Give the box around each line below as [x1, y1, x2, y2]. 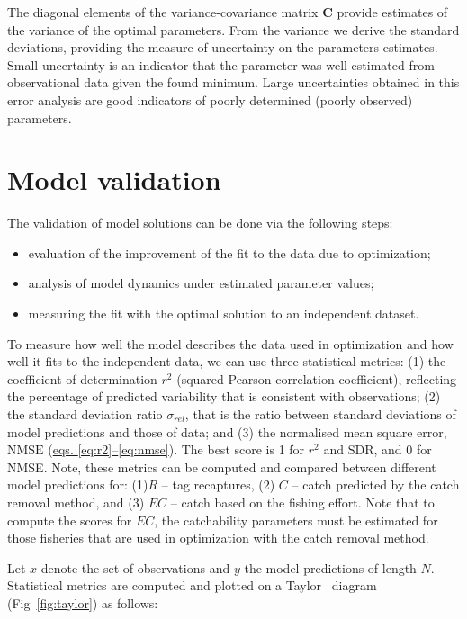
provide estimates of [337, 3, 448, 21]
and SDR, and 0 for [323, 440, 432, 459]
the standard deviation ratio [7, 405, 163, 424]
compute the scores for [7, 510, 132, 529]
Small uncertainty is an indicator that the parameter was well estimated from [7, 55, 435, 74]
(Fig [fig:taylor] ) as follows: [7, 593, 158, 612]
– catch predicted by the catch [292, 475, 460, 494]
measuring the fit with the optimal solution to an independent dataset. [28, 304, 419, 323]
